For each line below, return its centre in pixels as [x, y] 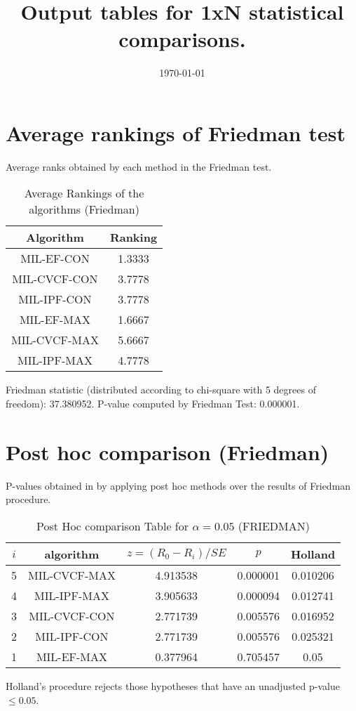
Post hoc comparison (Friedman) [167, 451]
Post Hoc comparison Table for [113, 526]
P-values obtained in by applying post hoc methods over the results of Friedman [178, 485]
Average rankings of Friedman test [176, 132]
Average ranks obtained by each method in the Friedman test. [139, 166]
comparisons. [182, 39]
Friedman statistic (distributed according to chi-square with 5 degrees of [161, 390]
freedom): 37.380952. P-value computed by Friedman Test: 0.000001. [153, 404]
